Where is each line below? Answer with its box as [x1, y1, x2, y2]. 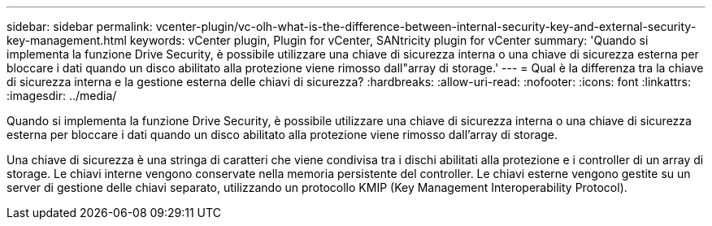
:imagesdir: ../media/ [7, 89, 117, 102]
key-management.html [7, 33, 127, 47]
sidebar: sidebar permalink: [7, 20, 153, 33]
